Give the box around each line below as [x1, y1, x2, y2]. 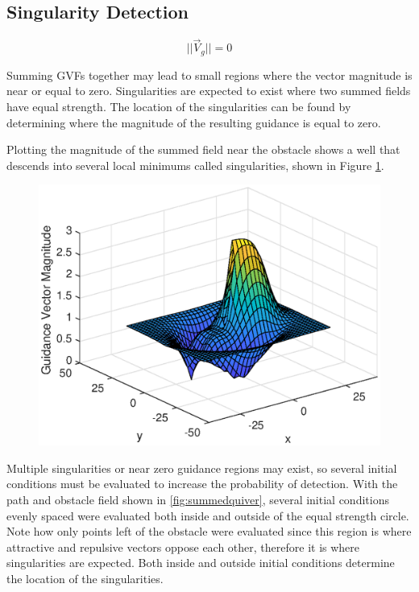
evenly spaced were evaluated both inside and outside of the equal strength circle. [6, 507, 409, 524]
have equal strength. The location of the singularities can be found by [6, 98, 351, 115]
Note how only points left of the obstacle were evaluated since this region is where [6, 523, 412, 540]
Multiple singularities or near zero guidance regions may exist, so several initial [6, 459, 397, 476]
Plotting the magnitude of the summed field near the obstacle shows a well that [6, 141, 400, 158]
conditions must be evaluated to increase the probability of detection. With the [6, 475, 398, 492]
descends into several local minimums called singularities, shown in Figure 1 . [6, 156, 384, 173]
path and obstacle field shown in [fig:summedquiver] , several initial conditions [6, 491, 389, 508]
